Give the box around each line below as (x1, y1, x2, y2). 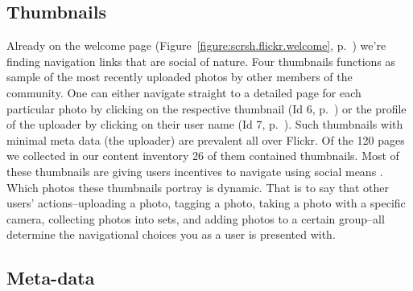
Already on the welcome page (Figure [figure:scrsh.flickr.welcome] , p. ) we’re (6, 37, 386, 54)
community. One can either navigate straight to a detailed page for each (6, 84, 361, 100)
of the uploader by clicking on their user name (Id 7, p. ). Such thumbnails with (6, 116, 403, 133)
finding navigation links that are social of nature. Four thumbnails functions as (6, 52, 395, 69)
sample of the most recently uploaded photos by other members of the (6, 68, 353, 85)
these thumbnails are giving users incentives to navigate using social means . (6, 162, 383, 179)
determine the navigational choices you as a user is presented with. (6, 226, 336, 243)
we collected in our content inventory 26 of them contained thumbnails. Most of (6, 147, 399, 164)
